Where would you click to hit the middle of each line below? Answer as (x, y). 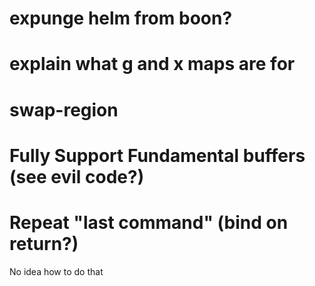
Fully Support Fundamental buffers (157, 155)
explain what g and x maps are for (152, 64)
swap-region (64, 109)
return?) (44, 243)
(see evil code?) (77, 176)
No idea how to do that (56, 271)
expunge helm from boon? (121, 18)
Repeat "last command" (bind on (149, 222)
